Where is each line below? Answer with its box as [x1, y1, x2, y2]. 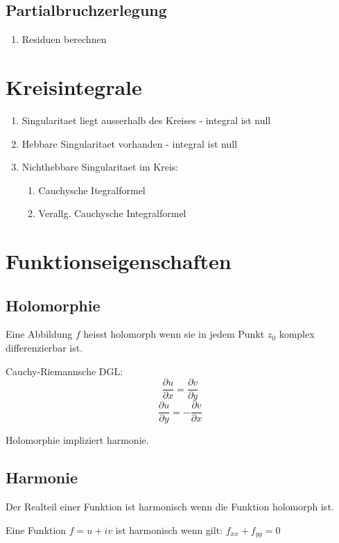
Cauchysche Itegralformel [38, 182, 146, 197]
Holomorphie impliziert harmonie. [6, 433, 149, 447]
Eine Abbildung [6, 327, 73, 341]
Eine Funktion [6, 522, 67, 537]
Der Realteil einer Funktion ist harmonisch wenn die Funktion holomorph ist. [6, 499, 334, 514]
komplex [279, 327, 315, 341]
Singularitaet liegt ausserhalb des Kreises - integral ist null [21, 112, 271, 127]
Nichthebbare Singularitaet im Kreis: [21, 160, 179, 174]
